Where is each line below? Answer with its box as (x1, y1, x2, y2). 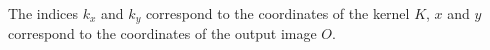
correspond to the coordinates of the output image (8, 23, 317, 44)
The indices (8, 3, 79, 23)
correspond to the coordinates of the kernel (145, 3, 410, 23)
